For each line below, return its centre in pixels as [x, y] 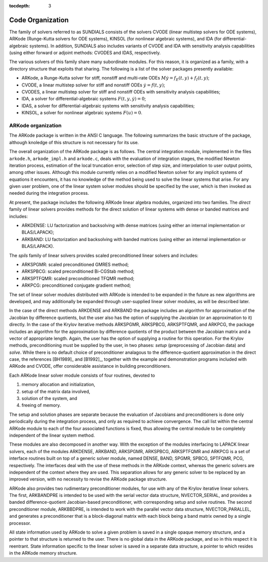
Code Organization [39, 20]
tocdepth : [20, 6]
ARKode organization [35, 125]
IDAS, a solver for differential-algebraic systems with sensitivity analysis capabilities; [108, 106]
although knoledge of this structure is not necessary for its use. [74, 142]
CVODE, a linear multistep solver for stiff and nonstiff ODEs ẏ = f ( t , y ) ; [93, 85]
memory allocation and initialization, [58, 385]
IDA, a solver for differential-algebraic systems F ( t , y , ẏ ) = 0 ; [84, 99]
